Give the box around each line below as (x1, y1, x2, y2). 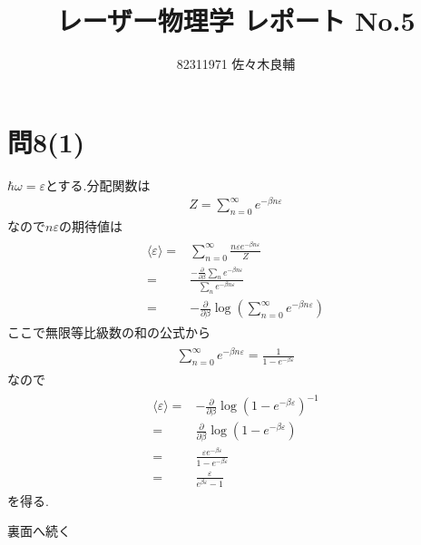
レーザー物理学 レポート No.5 (56, 2, 416, 39)
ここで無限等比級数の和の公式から (7, 323, 210, 342)
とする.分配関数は (44, 175, 151, 194)
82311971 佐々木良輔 (176, 54, 296, 73)
